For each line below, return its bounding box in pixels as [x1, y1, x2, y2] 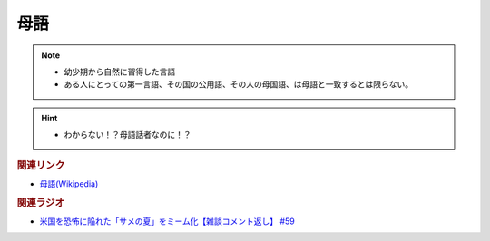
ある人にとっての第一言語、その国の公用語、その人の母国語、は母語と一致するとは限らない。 [64, 79, 413, 90]
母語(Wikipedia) [39, 178, 99, 189]
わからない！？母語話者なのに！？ [64, 130, 191, 140]
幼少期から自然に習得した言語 [64, 66, 176, 77]
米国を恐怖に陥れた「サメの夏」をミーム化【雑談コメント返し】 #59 [39, 216, 295, 227]
